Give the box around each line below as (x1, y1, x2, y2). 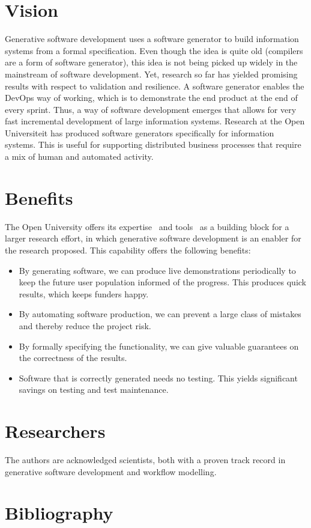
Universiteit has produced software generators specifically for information (5, 126, 274, 139)
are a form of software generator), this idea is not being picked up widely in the (5, 56, 298, 68)
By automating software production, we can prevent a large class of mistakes (19, 308, 301, 320)
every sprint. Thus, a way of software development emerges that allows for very (5, 103, 297, 115)
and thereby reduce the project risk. (19, 319, 151, 332)
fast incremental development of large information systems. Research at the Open (5, 115, 305, 127)
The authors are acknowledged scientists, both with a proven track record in (5, 454, 286, 466)
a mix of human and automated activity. (5, 150, 154, 163)
